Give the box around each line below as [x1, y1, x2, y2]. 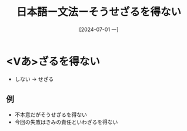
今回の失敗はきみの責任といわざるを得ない [14, 118, 118, 125]
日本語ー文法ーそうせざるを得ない [16, 5, 181, 19]
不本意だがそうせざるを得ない [14, 111, 87, 118]
